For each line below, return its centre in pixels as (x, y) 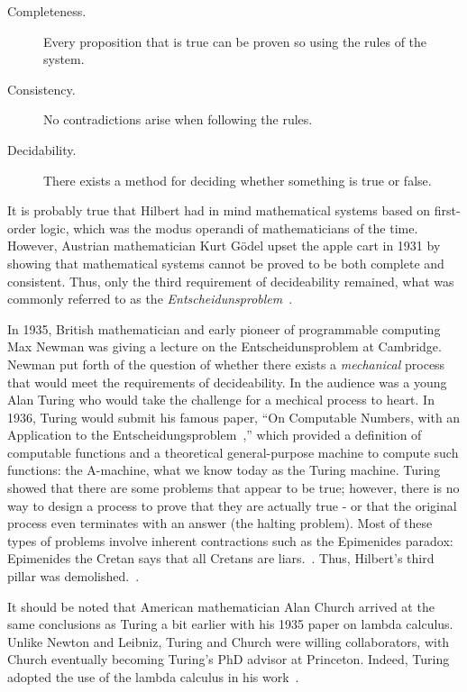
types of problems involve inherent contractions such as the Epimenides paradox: (230, 540)
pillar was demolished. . (73, 576)
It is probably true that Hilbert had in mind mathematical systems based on (219, 210)
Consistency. (41, 89)
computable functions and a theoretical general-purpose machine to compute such (233, 452)
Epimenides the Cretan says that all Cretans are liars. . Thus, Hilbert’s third (221, 558)
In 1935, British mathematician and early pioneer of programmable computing (224, 328)
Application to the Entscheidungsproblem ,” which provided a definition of (215, 435)
